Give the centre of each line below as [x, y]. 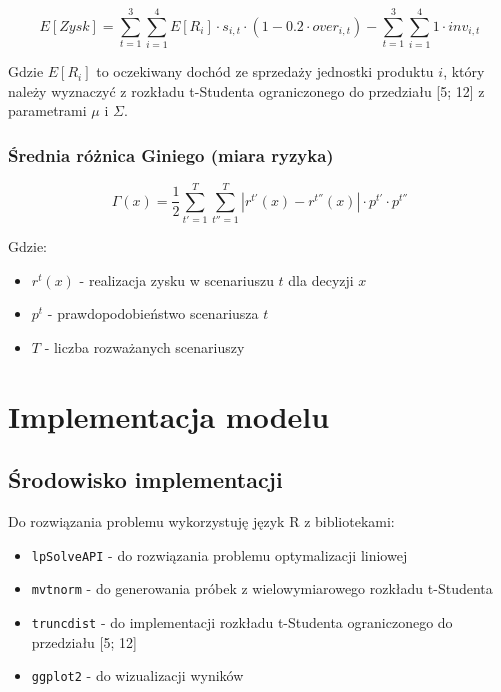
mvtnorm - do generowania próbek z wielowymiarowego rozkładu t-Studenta [262, 588]
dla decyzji [321, 279]
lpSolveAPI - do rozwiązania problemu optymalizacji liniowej [219, 554]
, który [464, 71]
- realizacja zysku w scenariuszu [176, 279]
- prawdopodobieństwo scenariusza [153, 313]
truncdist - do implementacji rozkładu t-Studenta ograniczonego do [242, 622]
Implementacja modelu [169, 415]
